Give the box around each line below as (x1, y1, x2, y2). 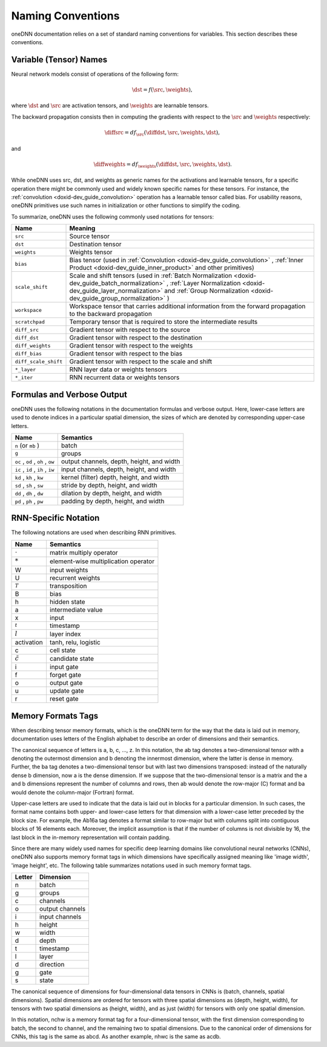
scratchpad (15, 319, 45, 325)
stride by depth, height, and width (61, 481, 157, 489)
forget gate (49, 671, 82, 679)
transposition (49, 581, 87, 590)
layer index (49, 630, 81, 638)
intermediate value (49, 606, 103, 614)
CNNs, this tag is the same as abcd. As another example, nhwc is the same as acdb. (11, 1033, 221, 1040)
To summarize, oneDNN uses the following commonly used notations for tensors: (11, 213, 214, 220)
